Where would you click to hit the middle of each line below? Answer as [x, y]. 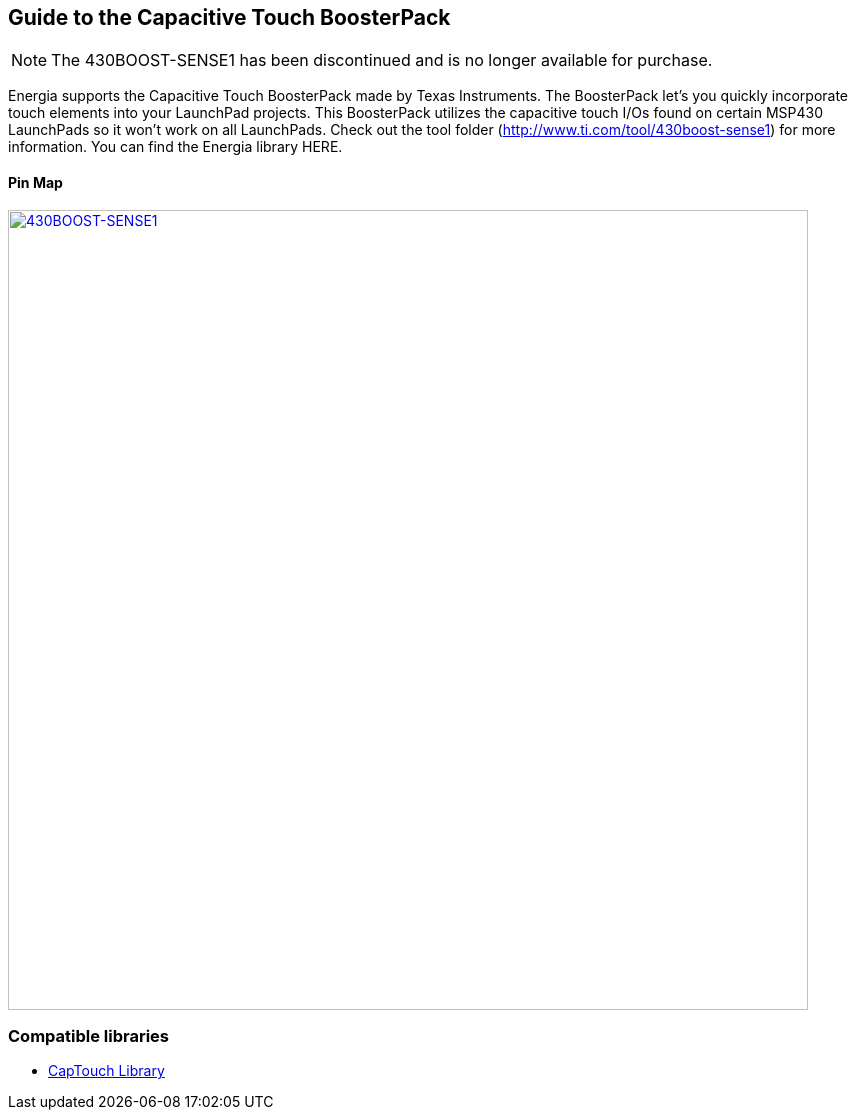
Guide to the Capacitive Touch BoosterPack [229, 17]
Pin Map [35, 183]
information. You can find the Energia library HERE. [175, 147]
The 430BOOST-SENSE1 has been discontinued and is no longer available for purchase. [382, 60]
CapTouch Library [106, 1071]
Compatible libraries [89, 1036]
